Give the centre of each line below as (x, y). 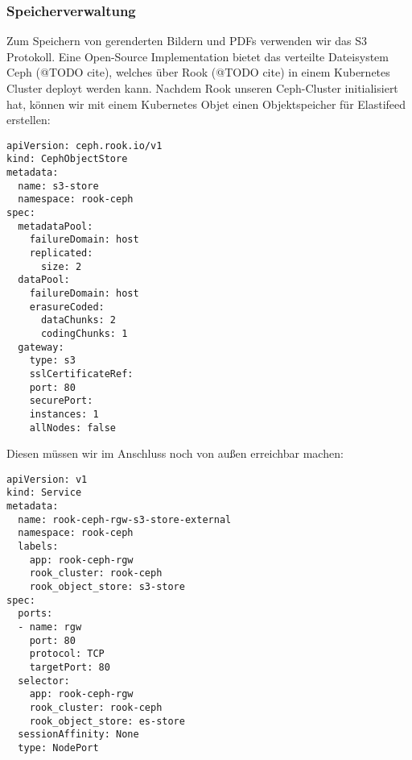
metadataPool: (56, 226)
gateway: (41, 347)
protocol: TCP (67, 654)
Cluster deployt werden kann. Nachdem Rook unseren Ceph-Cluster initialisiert (202, 88)
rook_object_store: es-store (107, 721)
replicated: (61, 253)
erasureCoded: (67, 307)
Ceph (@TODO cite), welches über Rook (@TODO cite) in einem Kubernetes (198, 72)
